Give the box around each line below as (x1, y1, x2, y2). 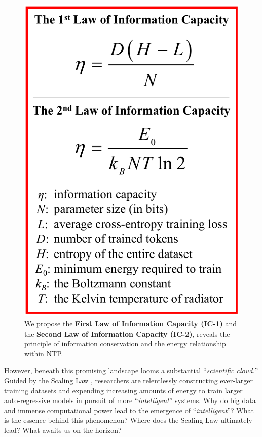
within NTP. (24, 348, 63, 358)
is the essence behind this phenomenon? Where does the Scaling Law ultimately (4, 415, 252, 425)
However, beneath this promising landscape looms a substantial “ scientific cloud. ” (4, 365, 258, 376)
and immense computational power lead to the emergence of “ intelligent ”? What (4, 405, 254, 415)
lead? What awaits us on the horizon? (4, 424, 122, 435)
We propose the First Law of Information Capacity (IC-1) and (24, 318, 237, 329)
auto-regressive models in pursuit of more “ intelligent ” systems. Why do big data (4, 395, 256, 406)
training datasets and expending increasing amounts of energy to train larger (4, 385, 243, 395)
